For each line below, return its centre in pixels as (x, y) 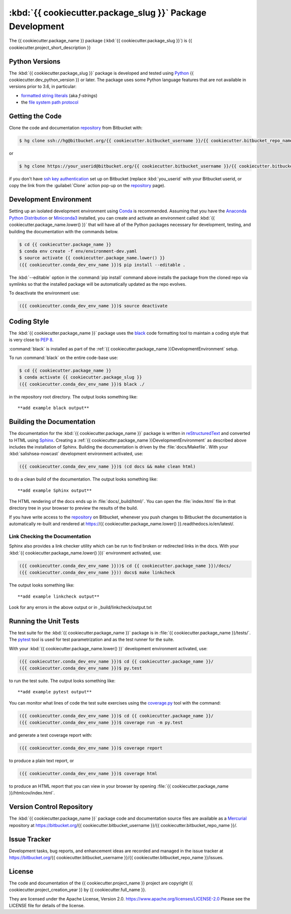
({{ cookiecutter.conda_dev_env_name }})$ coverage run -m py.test (101, 723)
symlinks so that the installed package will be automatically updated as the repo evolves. (98, 284)
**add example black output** (54, 408)
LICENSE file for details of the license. (47, 906)
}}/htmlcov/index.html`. (32, 793)
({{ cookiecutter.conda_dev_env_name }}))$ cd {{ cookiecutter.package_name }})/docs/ (125, 566)
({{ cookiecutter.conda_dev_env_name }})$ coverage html (88, 774)
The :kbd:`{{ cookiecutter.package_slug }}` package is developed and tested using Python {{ (101, 73)
